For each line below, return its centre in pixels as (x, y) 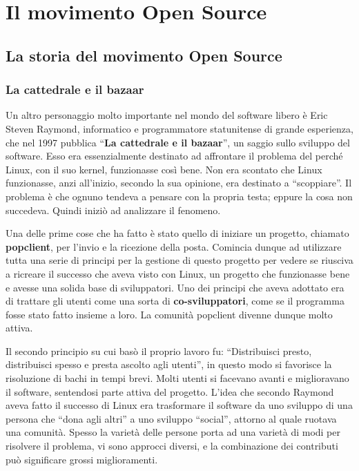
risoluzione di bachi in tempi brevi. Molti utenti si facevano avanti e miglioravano (177, 378)
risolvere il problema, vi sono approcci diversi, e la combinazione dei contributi (172, 446)
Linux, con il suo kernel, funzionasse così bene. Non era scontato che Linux (164, 169)
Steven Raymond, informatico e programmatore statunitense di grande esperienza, (179, 128)
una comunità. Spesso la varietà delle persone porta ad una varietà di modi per (173, 432)
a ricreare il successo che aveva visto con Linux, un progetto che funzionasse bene (178, 273)
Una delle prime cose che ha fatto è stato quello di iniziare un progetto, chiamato (177, 233)
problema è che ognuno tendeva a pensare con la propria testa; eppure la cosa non (179, 196)
